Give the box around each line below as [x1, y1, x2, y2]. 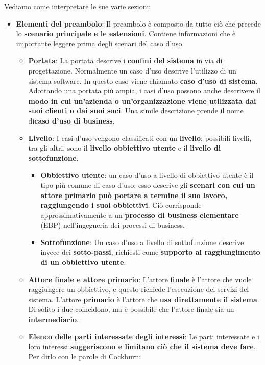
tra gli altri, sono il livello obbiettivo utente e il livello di [28, 142, 221, 153]
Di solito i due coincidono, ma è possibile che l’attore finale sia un [28, 304, 234, 314]
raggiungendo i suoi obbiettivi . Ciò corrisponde [40, 200, 202, 210]
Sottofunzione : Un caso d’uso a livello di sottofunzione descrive [40, 236, 244, 247]
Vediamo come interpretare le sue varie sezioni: [4, 1, 151, 11]
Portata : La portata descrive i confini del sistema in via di [28, 55, 223, 66]
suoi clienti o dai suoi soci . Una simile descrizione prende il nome [28, 105, 244, 116]
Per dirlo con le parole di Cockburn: [28, 351, 141, 361]
